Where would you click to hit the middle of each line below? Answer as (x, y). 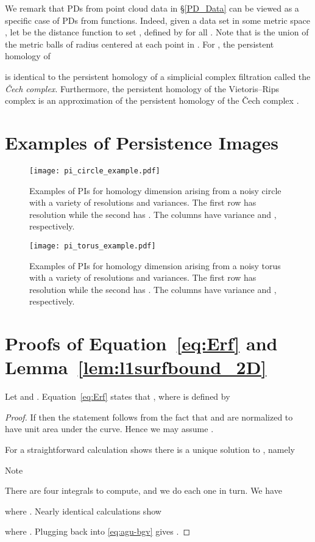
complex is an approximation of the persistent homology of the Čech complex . (152, 100)
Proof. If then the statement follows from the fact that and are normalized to (149, 417)
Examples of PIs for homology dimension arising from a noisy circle (155, 190)
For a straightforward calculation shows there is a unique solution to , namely (150, 450)
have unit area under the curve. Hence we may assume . (109, 429)
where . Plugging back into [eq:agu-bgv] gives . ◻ (98, 531)
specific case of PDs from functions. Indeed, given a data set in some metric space (158, 20)
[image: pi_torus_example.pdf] (93, 246)
